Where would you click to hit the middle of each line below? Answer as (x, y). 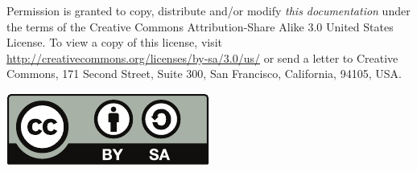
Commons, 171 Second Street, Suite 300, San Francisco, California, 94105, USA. (204, 74)
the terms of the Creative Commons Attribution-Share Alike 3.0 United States (200, 26)
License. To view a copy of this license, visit (115, 42)
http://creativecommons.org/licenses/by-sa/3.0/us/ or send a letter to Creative (202, 57)
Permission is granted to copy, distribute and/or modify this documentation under (208, 10)
